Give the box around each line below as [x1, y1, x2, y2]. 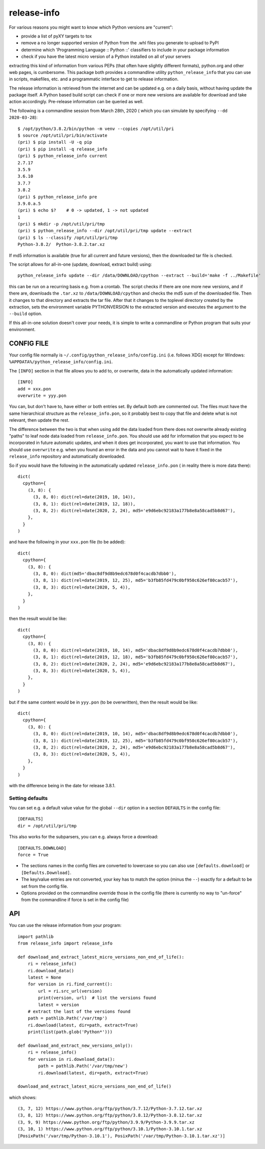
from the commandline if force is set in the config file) [21, 897, 129, 903]
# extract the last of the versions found [27, 1008, 131, 1014]
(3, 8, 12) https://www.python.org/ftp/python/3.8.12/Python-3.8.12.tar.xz [18, 1112, 202, 1118]
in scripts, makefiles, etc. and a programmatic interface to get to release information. [9, 76, 179, 82]
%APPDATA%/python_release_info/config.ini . [9, 359, 113, 365]
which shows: [9, 1094, 37, 1100]
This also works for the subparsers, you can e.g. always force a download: [9, 834, 159, 840]
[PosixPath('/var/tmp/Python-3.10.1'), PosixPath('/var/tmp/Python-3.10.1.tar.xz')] [18, 1133, 226, 1139]
